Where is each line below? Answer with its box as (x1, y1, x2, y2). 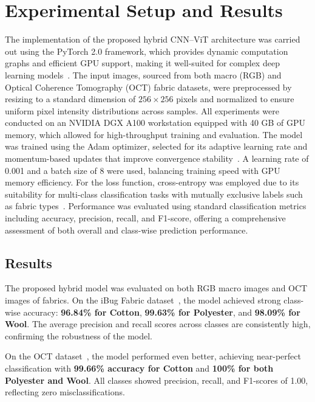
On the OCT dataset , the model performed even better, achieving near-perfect (5, 350, 301, 362)
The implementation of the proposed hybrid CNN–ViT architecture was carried (5, 33, 300, 46)
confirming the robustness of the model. (5, 329, 152, 342)
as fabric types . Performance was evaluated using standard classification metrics (5, 199, 307, 212)
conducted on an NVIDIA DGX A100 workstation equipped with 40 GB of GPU (5, 116, 306, 129)
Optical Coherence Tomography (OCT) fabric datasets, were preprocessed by (5, 80, 292, 93)
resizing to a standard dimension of (5, 92, 136, 105)
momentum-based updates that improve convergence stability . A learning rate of (5, 152, 309, 165)
